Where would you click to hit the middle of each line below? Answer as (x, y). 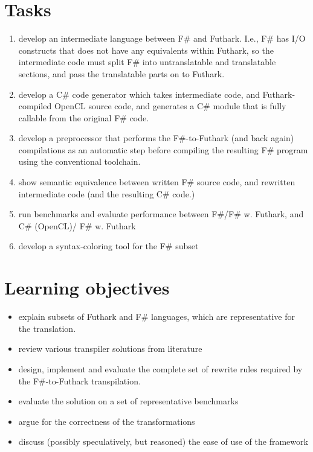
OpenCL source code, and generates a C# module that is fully (170, 106)
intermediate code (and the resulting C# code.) (107, 193)
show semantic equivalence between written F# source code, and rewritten (157, 182)
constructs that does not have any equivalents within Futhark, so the (146, 50)
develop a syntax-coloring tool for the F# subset (108, 246)
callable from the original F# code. (84, 117)
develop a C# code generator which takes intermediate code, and (139, 94)
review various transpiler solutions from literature (110, 349)
